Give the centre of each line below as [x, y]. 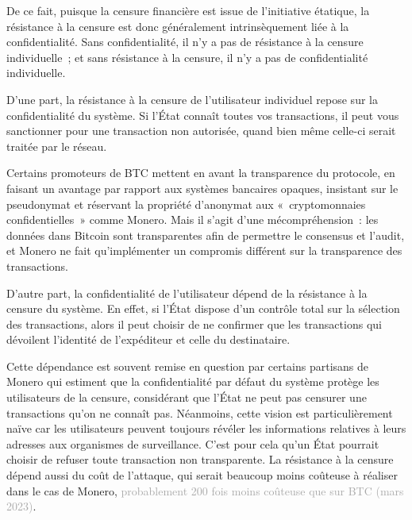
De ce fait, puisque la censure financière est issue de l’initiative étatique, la [188, 10]
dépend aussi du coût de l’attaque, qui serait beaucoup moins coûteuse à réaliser [202, 475]
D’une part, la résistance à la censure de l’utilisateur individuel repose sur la [192, 99]
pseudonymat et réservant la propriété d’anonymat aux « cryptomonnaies [186, 204]
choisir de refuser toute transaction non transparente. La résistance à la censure [200, 459]
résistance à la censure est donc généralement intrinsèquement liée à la [178, 26]
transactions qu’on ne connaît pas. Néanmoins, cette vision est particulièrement [200, 412]
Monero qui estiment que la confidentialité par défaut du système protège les [193, 381]
